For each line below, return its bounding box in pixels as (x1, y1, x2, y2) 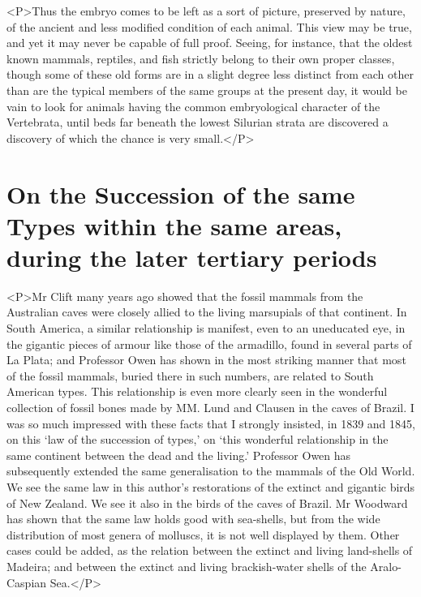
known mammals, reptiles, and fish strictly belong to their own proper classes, (6, 49, 395, 67)
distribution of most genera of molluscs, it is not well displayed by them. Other (6, 526, 400, 543)
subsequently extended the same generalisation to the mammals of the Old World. (6, 462, 415, 479)
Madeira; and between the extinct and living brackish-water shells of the (6, 557, 367, 574)
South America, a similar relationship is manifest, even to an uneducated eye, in (6, 320, 406, 337)
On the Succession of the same (6, 177, 355, 210)
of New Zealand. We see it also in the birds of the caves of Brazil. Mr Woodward (6, 494, 408, 511)
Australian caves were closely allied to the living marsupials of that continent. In (6, 303, 407, 320)
